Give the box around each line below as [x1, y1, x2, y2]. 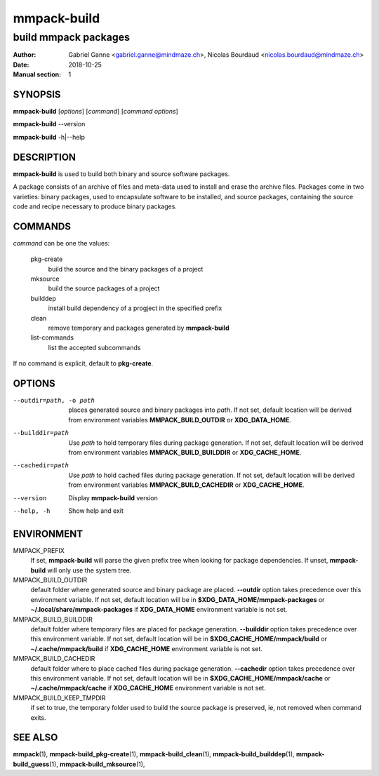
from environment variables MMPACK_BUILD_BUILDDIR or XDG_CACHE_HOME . [68, 448, 302, 456]
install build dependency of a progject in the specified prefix [48, 304, 222, 312]
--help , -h [13, 507, 51, 515]
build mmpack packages [13, 31, 130, 44]
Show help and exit [68, 506, 124, 515]
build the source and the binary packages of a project [48, 265, 204, 273]
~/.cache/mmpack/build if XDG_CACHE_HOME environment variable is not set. [30, 644, 263, 653]
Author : [13, 51, 36, 59]
